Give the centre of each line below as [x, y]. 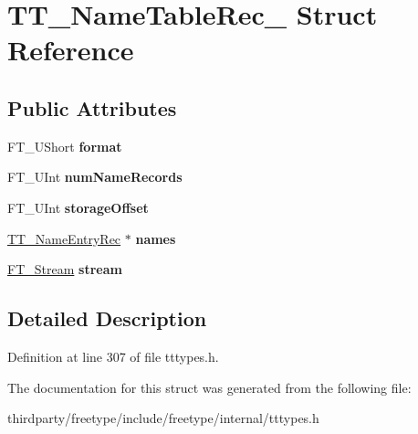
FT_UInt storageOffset [78, 207]
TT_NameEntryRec [64, 238]
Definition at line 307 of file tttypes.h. [113, 356]
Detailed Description [107, 318]
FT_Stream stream [65, 269]
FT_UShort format [65, 146]
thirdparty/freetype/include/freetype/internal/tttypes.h [163, 418]
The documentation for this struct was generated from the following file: [209, 387]
